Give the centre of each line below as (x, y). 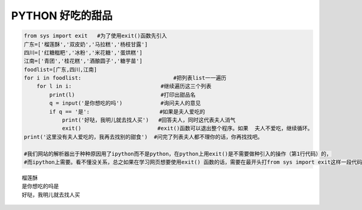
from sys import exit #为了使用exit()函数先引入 (95, 36)
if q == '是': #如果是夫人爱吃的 (127, 112)
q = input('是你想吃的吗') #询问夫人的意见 (125, 103)
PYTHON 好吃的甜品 (62, 16)
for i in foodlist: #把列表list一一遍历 (125, 78)
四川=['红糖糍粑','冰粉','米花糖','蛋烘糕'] (83, 52)
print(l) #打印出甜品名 (122, 94)
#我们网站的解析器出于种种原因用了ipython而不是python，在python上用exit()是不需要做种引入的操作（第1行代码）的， (178, 154)
